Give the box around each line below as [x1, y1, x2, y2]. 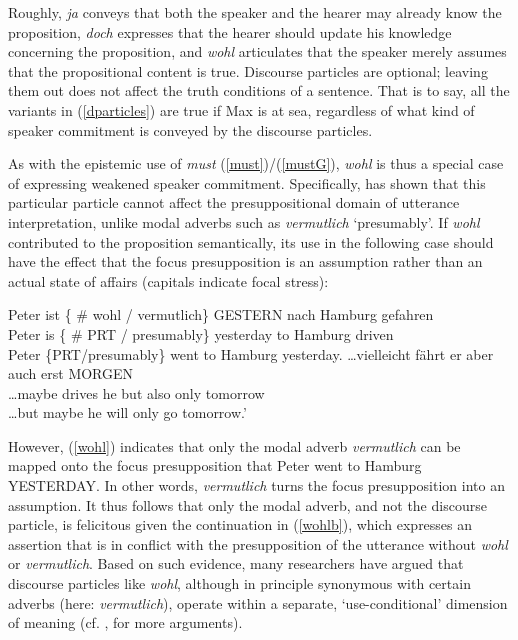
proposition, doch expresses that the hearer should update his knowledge [8, 21, 452, 42]
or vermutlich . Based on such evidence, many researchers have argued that [8, 553, 464, 574]
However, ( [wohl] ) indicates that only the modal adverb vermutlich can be [8, 435, 461, 456]
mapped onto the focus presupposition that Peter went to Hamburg [8, 455, 422, 476]
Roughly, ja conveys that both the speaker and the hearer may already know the [8, 2, 502, 22]
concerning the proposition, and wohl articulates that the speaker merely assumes [8, 41, 507, 62]
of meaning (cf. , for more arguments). [8, 612, 243, 633]
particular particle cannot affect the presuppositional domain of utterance [8, 192, 460, 213]
